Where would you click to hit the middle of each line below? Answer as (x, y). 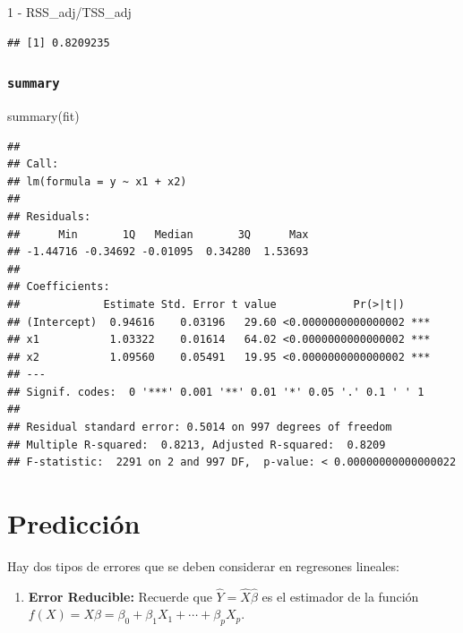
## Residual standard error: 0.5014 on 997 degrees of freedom (200, 428)
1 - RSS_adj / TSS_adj (69, 12)
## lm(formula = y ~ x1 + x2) (97, 181)
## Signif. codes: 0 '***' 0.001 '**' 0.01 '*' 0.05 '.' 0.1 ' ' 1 (216, 392)
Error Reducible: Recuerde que (120, 596)
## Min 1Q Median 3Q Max (158, 234)
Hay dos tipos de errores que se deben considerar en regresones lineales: (203, 565)
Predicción (74, 523)
